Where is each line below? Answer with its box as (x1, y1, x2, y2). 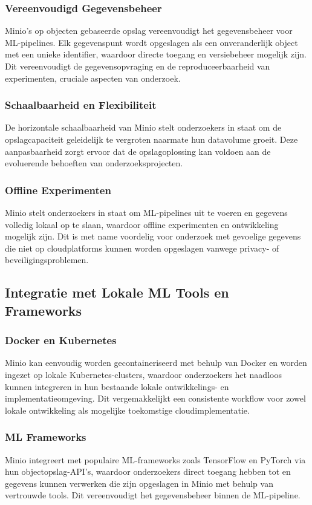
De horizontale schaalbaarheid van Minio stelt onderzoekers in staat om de (5, 121, 282, 134)
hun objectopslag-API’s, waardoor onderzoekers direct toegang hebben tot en (5, 465, 291, 478)
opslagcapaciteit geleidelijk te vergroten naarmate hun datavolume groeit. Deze (5, 133, 298, 145)
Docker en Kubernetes (5, 333, 117, 348)
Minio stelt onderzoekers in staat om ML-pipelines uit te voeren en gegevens (5, 206, 288, 218)
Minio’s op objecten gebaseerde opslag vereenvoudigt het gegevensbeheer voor (5, 24, 293, 37)
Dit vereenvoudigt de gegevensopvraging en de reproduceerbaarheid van (5, 60, 270, 72)
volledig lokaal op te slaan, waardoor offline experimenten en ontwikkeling (5, 218, 279, 230)
